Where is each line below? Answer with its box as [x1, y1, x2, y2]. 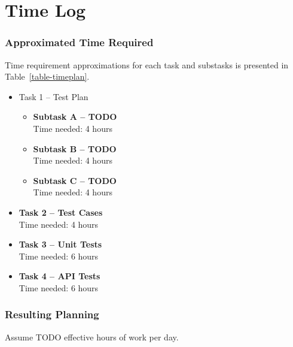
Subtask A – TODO [33, 110, 117, 123]
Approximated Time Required [5, 35, 154, 50]
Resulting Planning [5, 307, 99, 322]
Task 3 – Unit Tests [19, 238, 102, 251]
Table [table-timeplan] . [5, 70, 90, 83]
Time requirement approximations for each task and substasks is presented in [5, 58, 289, 71]
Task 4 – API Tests [19, 270, 100, 282]
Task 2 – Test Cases [19, 206, 103, 218]
